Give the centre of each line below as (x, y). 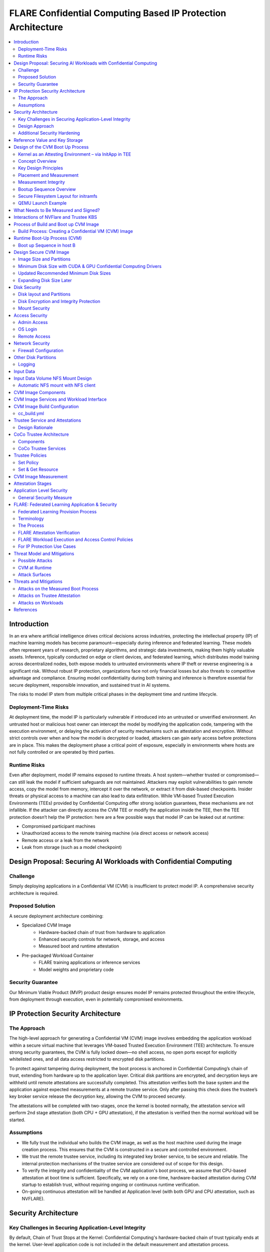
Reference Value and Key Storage (48, 140)
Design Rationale (35, 427)
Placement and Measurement (48, 175)
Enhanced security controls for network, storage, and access (102, 940)
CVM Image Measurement (40, 476)
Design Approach (36, 126)
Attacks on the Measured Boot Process (58, 588)
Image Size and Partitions (44, 259)
